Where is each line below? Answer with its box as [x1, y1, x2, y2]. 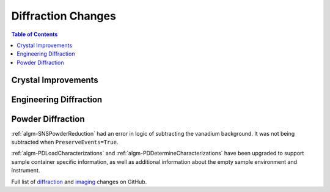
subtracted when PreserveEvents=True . [11, 138, 119, 146]
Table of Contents [11, 31, 58, 38]
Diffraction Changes [11, 9, 116, 23]
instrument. [11, 167, 40, 174]
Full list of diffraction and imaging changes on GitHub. [11, 178, 147, 185]
